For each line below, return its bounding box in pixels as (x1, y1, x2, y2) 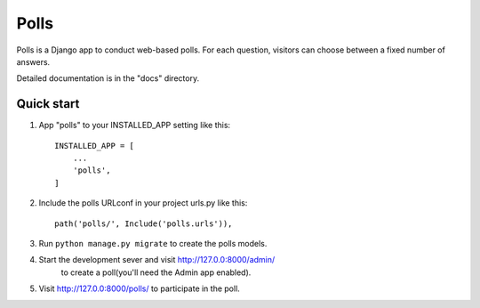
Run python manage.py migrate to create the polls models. (38, 238, 268, 248)
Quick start (16, 96, 80, 111)
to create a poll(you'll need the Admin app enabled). (60, 267, 252, 278)
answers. (16, 56, 51, 67)
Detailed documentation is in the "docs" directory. (16, 73, 200, 84)
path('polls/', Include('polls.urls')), (54, 218, 233, 229)
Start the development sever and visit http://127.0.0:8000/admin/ (38, 255, 276, 265)
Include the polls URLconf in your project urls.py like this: (38, 198, 248, 208)
